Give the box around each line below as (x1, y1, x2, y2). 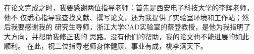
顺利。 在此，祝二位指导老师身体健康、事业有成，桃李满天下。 (4, 41, 207, 51)
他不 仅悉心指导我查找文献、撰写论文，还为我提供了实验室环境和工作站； (4, 12, 242, 22)
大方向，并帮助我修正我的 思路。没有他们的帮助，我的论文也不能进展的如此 (4, 31, 249, 41)
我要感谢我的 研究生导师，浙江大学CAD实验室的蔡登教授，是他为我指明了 (10, 22, 251, 32)
